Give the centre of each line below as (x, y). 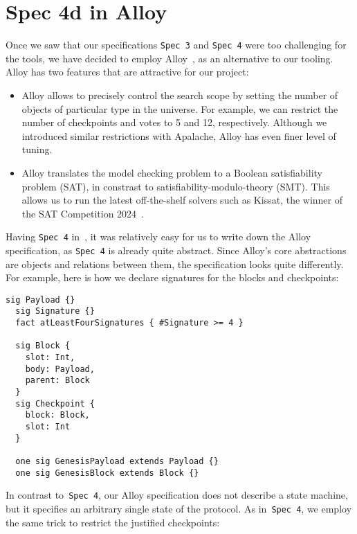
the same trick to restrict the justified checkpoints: (113, 522)
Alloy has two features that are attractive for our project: (127, 72)
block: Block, (57, 415)
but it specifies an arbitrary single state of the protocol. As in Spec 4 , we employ (179, 508)
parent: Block (57, 381)
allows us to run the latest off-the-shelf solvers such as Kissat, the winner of (182, 200)
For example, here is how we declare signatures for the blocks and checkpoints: (172, 277)
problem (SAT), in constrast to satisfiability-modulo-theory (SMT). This (176, 186)
